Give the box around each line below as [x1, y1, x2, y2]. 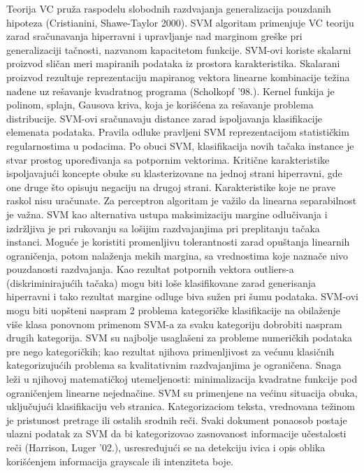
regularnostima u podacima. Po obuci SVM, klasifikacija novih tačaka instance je [6, 138, 354, 153]
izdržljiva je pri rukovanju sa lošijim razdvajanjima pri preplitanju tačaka [6, 220, 320, 235]
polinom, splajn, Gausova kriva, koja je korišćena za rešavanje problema [6, 97, 314, 112]
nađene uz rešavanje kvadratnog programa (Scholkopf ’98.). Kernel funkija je [6, 83, 335, 98]
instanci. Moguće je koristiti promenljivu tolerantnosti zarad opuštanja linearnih [6, 234, 350, 249]
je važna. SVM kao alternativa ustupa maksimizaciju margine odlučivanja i [6, 206, 328, 221]
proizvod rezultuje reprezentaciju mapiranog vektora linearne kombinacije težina [6, 69, 350, 84]
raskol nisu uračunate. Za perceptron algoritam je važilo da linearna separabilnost [6, 193, 357, 208]
